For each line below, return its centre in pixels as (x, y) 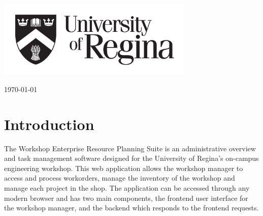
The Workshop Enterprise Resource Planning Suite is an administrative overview (130, 148)
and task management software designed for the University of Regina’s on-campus (131, 158)
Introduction (49, 124)
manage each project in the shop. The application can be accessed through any (127, 187)
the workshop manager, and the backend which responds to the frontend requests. (131, 208)
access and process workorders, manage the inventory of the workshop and (120, 178)
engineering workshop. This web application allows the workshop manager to (124, 168)
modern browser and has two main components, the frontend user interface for (126, 198)
